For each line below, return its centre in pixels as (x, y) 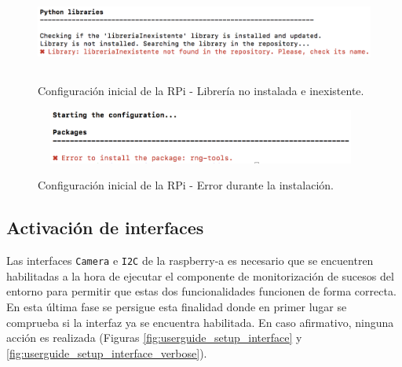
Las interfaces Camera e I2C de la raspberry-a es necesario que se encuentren (190, 261)
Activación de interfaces (105, 228)
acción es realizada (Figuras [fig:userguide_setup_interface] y (154, 338)
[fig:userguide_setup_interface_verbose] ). (107, 352)
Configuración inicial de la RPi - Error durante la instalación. (186, 185)
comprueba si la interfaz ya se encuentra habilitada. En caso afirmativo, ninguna (200, 322)
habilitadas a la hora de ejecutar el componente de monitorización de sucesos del (200, 275)
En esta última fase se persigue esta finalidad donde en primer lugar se (177, 306)
